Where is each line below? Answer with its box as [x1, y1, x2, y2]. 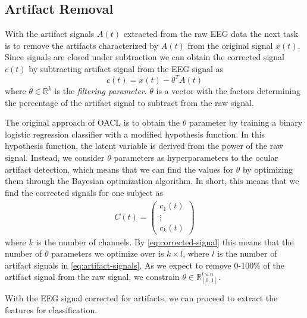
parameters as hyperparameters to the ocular [114, 151, 278, 164]
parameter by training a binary [189, 116, 303, 129]
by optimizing [242, 163, 293, 175]
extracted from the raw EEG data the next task [123, 27, 299, 40]
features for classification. [5, 303, 98, 316]
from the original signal [187, 39, 273, 51]
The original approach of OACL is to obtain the [5, 116, 180, 129]
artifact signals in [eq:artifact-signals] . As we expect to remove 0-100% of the [5, 258, 284, 271]
